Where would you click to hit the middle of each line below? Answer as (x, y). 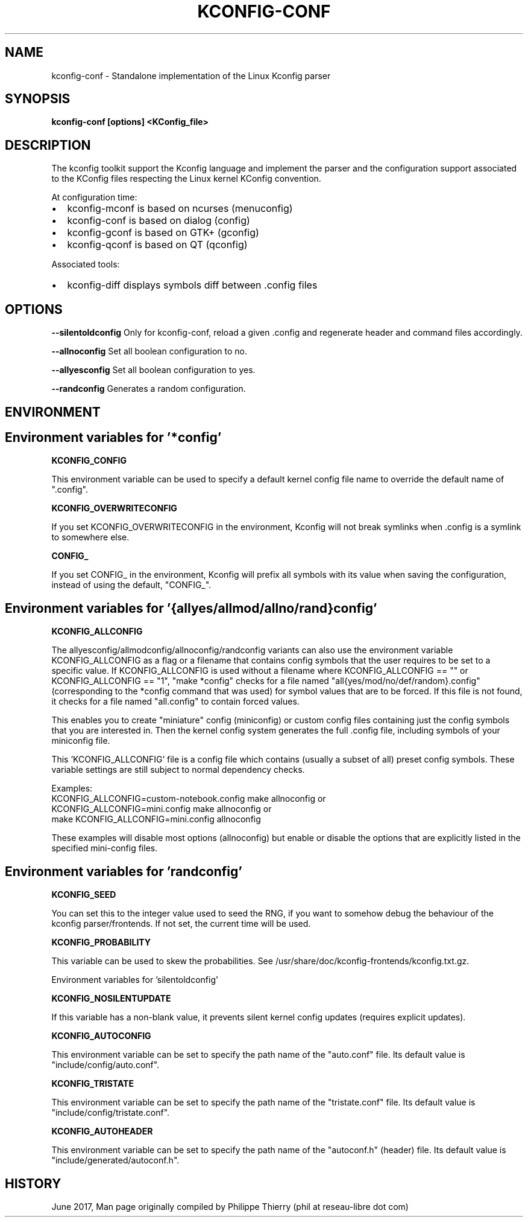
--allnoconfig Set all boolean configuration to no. (149, 351)
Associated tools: (86, 264)
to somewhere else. (90, 537)
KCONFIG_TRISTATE (93, 1084)
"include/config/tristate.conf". (111, 1113)
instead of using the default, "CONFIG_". (131, 585)
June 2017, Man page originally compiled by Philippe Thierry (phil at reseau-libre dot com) (230, 1206)
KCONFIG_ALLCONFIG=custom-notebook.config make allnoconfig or (189, 799)
